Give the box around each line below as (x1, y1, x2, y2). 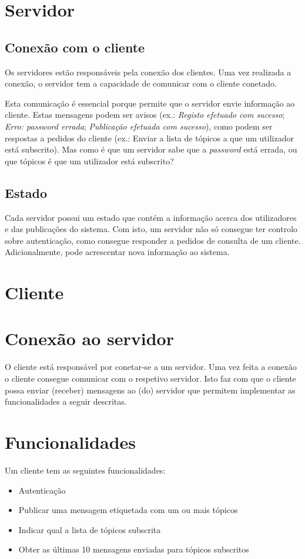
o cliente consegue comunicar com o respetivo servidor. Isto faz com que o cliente (5, 372, 296, 384)
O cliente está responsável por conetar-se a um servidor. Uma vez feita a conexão (5, 360, 297, 373)
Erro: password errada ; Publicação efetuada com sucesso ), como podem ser (5, 120, 273, 132)
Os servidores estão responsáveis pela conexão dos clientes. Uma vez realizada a (5, 65, 291, 78)
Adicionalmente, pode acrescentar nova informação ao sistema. (5, 246, 230, 258)
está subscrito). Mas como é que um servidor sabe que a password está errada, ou (5, 143, 297, 156)
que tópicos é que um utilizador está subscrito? (5, 154, 174, 167)
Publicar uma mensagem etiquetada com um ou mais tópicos (18, 504, 238, 516)
